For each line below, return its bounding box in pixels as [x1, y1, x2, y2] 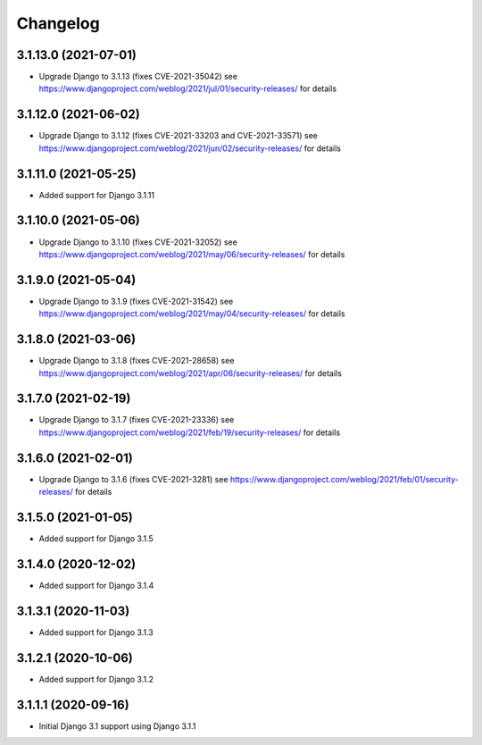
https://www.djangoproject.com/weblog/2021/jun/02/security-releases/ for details [38, 143, 341, 154]
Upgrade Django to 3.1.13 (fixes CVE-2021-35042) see [38, 71, 238, 82]
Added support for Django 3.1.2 [38, 674, 154, 684]
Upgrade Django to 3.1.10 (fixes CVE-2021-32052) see [38, 237, 238, 247]
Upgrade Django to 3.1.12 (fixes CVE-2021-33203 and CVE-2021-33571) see [38, 130, 319, 141]
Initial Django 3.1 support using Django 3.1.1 [38, 720, 196, 732]
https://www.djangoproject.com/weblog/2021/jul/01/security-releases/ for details [38, 83, 337, 94]
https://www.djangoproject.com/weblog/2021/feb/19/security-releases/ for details [38, 427, 341, 438]
